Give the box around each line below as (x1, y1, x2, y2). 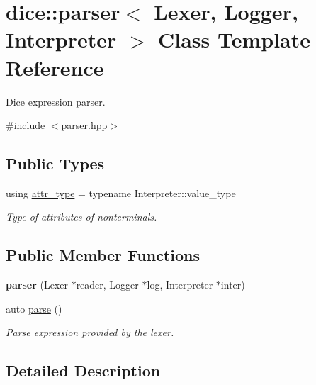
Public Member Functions (6, 244, 200, 266)
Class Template (157, 25, 311, 54)
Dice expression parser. (6, 94, 106, 108)
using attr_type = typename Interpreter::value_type (6, 185, 236, 200)
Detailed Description (6, 359, 161, 381)
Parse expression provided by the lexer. (6, 325, 174, 340)
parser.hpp (61, 118, 108, 133)
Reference (6, 52, 104, 82)
